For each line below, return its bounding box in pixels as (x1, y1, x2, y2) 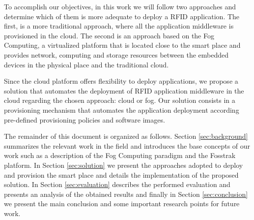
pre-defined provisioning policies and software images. (4, 114, 165, 125)
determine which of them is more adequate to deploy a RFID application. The (4, 11, 240, 21)
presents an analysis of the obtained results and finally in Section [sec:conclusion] (4, 189, 248, 199)
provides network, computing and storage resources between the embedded (4, 49, 229, 60)
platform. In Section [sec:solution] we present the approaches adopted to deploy (4, 159, 243, 170)
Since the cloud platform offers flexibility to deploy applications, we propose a (4, 76, 238, 86)
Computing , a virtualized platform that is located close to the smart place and (4, 40, 241, 50)
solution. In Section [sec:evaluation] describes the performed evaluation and (4, 179, 230, 189)
